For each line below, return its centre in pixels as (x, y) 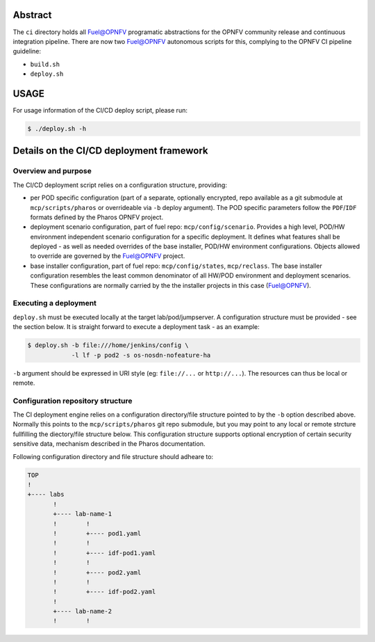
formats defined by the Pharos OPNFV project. (97, 217)
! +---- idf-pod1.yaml (105, 553)
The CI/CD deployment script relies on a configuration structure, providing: (120, 185)
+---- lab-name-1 (83, 514)
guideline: (27, 51)
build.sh (45, 64)
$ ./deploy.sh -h (57, 128)
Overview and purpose (52, 171)
